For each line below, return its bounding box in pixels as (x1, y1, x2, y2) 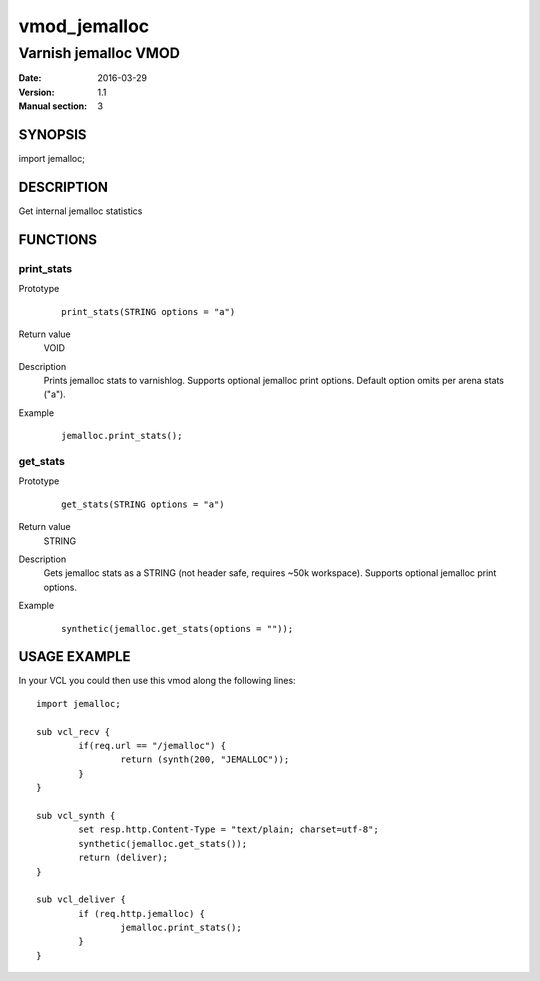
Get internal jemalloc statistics (18, 205, 143, 217)
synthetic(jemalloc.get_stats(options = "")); (61, 623, 294, 634)
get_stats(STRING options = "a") (61, 498, 225, 510)
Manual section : (18, 100, 88, 112)
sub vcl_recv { (36, 726, 111, 737)
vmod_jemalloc (18, 15, 150, 37)
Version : (18, 86, 55, 98)
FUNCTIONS (18, 231, 98, 248)
